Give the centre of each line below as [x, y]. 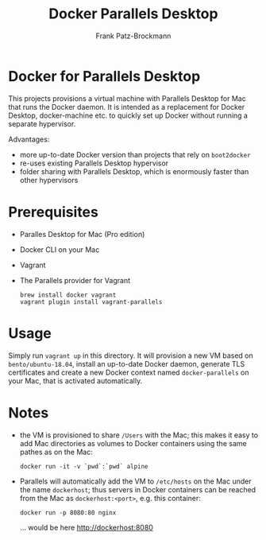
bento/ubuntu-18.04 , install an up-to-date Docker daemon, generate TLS [127, 363]
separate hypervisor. [42, 123]
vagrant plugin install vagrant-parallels [91, 302]
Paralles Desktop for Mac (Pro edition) [82, 234]
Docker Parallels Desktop [133, 14]
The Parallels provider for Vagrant [75, 280]
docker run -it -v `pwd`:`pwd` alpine [84, 466]
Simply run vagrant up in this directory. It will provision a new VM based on [131, 355]
